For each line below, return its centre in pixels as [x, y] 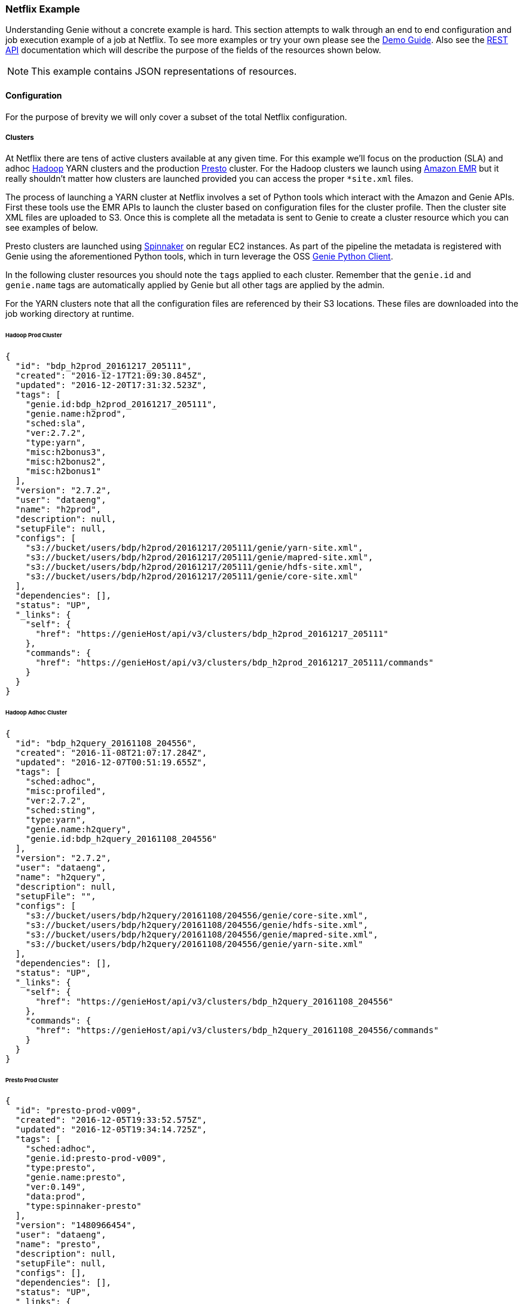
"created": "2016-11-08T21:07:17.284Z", [111, 752]
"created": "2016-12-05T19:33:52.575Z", [111, 1120]
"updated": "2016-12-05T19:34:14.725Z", [111, 1130]
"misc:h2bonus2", [66, 462]
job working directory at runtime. [70, 314]
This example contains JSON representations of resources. [164, 71]
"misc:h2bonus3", [66, 452]
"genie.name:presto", [76, 1178]
